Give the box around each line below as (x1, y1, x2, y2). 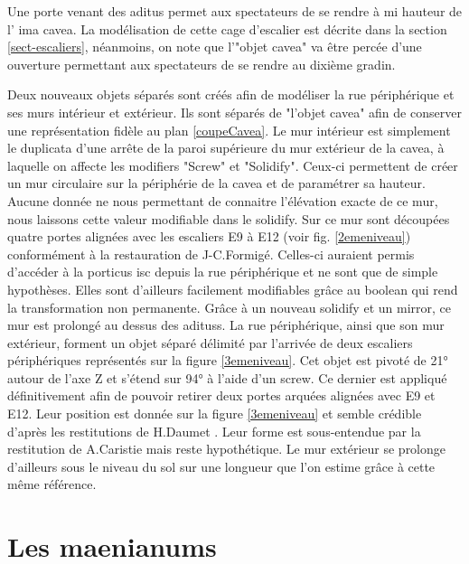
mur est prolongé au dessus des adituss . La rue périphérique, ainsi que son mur (7, 315, 445, 334)
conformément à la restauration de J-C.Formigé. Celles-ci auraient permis (7, 244, 415, 263)
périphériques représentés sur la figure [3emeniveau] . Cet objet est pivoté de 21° (7, 351, 448, 370)
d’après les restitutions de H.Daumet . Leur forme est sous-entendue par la (7, 421, 421, 440)
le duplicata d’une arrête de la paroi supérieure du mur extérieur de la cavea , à (7, 138, 445, 157)
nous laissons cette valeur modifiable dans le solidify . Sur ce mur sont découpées (7, 209, 450, 228)
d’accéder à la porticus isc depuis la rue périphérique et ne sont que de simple (7, 262, 438, 281)
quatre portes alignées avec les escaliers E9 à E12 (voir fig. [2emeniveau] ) (7, 227, 411, 246)
